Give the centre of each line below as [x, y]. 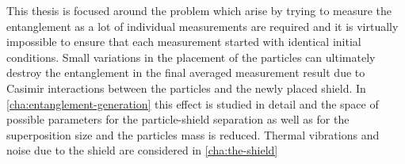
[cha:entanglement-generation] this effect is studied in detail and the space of [193, 103]
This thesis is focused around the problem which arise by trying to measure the [199, 10]
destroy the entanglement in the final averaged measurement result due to [186, 72]
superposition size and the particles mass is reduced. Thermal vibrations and [193, 134]
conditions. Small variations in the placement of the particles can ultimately [191, 57]
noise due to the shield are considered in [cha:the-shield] [142, 150]
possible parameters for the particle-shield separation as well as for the [178, 119]
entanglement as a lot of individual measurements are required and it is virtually [202, 26]
